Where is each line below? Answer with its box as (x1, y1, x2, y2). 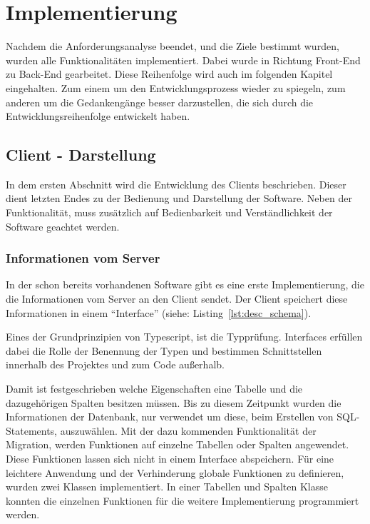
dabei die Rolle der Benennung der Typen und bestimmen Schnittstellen (6, 343, 322, 358)
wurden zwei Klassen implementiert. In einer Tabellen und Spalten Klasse (6, 479, 328, 494)
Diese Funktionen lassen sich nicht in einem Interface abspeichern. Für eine (6, 451, 334, 466)
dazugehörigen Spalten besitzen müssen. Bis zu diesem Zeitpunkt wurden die (6, 395, 341, 410)
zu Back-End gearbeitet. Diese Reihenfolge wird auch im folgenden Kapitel (6, 66, 333, 81)
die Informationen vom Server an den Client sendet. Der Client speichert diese (6, 291, 348, 306)
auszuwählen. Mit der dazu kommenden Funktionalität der (60, 423, 317, 438)
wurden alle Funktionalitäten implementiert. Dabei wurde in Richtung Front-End (6, 52, 361, 67)
